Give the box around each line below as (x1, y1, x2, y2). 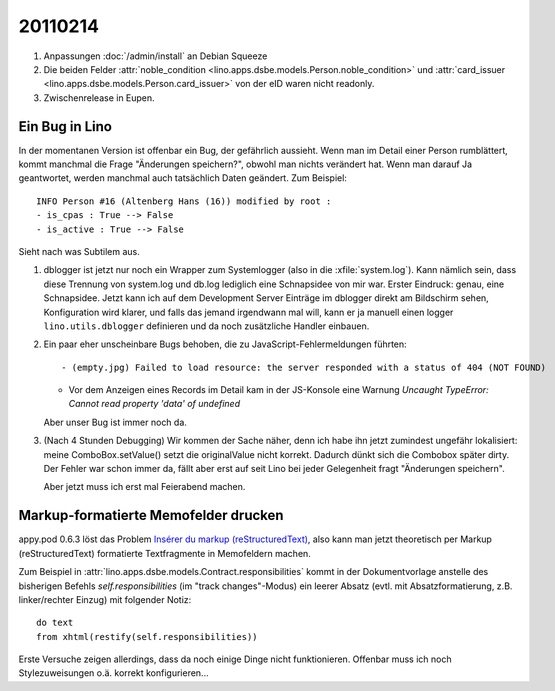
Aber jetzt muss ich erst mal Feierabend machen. (43, 481, 246, 493)
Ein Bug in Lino (18, 118, 112, 135)
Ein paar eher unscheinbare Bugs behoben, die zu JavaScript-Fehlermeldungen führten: (43, 338, 407, 350)
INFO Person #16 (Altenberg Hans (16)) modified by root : (36, 195, 332, 207)
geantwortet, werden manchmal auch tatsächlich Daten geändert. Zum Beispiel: (18, 172, 347, 184)
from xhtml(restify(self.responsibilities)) (36, 631, 259, 642)
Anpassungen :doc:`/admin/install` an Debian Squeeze (43, 50, 268, 62)
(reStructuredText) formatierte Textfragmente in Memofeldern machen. (18, 547, 312, 559)
